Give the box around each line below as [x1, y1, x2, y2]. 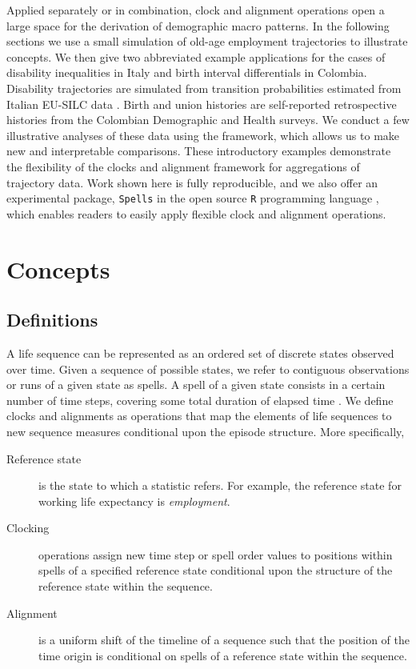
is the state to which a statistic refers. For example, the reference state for [38, 477, 402, 494]
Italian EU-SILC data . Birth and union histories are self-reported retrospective [6, 95, 397, 112]
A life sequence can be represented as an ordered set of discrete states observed [6, 344, 394, 361]
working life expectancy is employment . [38, 492, 230, 509]
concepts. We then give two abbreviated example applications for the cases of [6, 48, 386, 65]
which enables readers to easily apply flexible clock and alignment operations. [6, 205, 386, 222]
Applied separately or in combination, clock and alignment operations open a [6, 2, 385, 18]
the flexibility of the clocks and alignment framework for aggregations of [6, 158, 360, 174]
